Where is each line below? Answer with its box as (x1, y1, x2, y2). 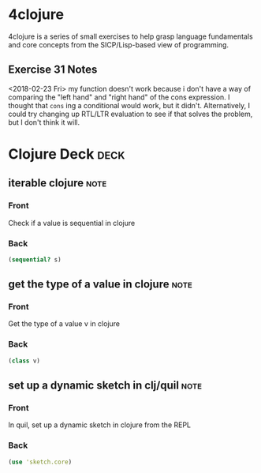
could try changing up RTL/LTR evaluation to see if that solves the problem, (8, 109, 253, 118)
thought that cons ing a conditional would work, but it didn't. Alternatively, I (8, 100, 251, 110)
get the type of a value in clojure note (8, 278, 193, 291)
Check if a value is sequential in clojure (8, 218, 136, 227)
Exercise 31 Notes (8, 63, 98, 77)
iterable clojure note (8, 176, 107, 190)
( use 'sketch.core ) (8, 458, 73, 466)
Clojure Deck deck (8, 145, 125, 163)
